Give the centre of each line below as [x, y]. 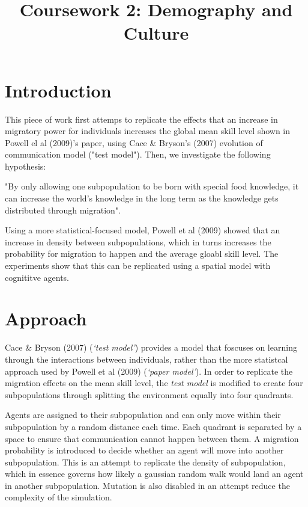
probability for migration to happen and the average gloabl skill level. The [142, 253]
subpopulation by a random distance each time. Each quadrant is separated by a [153, 426]
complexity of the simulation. [59, 497]
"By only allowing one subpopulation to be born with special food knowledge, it [152, 186]
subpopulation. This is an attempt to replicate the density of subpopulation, [145, 462]
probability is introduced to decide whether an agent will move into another [144, 450]
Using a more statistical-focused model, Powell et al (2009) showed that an [143, 230]
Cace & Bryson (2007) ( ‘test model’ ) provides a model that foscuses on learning [151, 347]
